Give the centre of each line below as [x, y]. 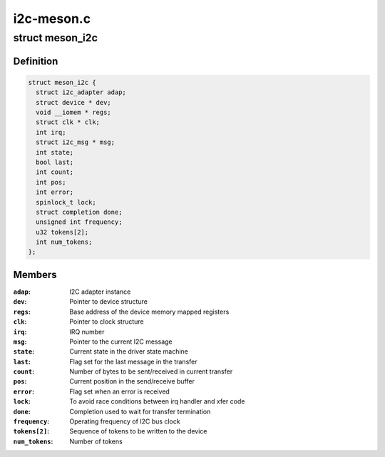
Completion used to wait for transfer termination [140, 411]
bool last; [55, 162]
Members [35, 274]
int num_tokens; [64, 242]
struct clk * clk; [68, 122]
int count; [55, 172]
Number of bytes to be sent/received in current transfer [151, 371]
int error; [55, 192]
